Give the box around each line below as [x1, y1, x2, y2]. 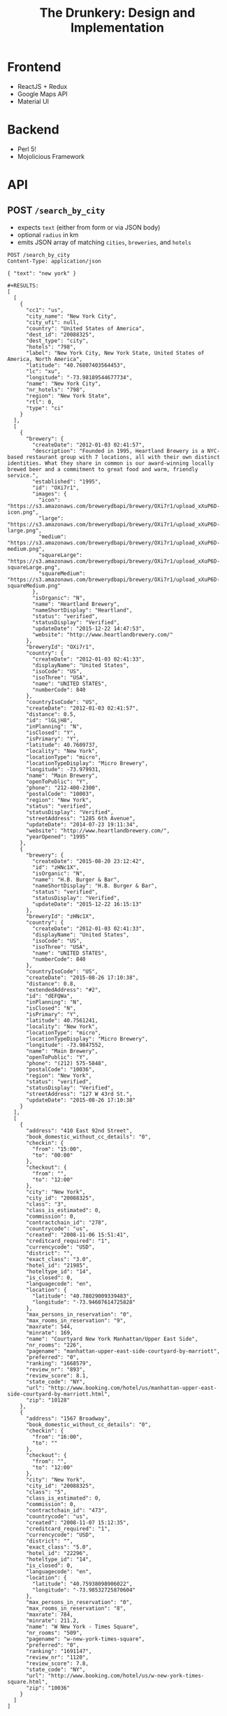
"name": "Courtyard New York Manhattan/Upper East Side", [25, 1335, 198, 1342]
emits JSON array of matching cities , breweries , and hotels [17, 238, 192, 246]
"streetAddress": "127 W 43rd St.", [25, 1090, 133, 1097]
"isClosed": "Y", [25, 729, 77, 736]
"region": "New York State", [25, 392, 111, 400]
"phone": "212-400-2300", [25, 784, 101, 792]
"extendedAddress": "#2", [25, 986, 101, 993]
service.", [7, 472, 39, 479]
